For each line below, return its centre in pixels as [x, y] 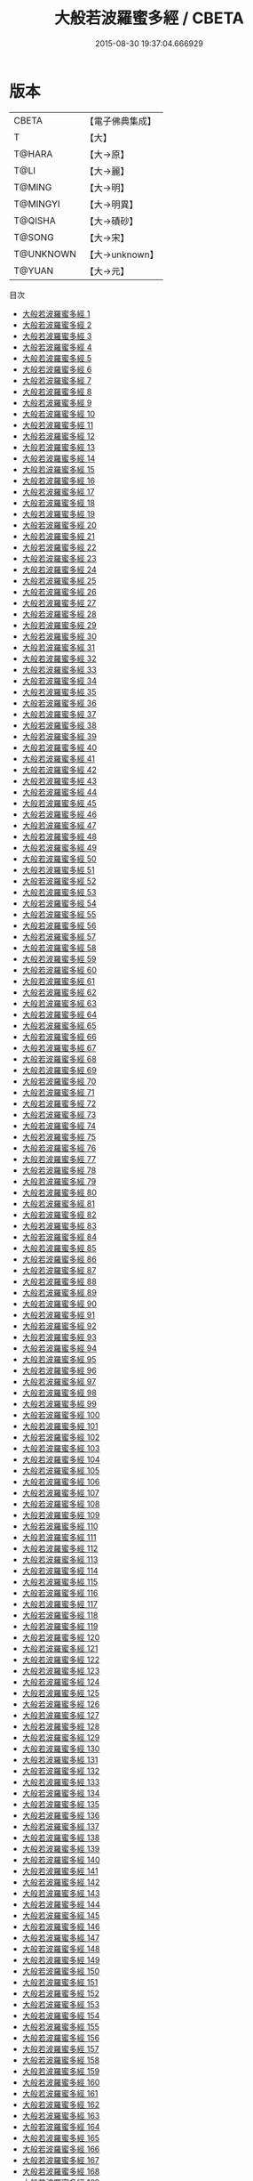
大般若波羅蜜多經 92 [59, 1326]
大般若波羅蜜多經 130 [61, 1749]
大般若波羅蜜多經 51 [58, 869]
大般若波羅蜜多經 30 [59, 636]
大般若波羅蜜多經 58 [59, 948]
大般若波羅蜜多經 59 [59, 958]
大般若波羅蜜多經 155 [61, 2026]
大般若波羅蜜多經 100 [61, 1415]
